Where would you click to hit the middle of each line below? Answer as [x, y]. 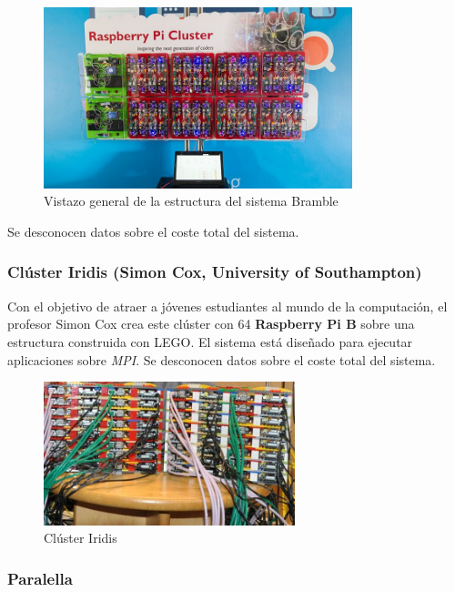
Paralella [40, 578]
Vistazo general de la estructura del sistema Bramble [191, 201]
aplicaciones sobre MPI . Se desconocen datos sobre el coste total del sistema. [222, 359]
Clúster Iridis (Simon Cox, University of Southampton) [215, 272]
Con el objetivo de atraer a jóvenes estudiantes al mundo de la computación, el [227, 306]
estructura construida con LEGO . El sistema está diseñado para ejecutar [210, 341]
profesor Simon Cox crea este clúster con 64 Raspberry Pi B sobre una [211, 324]
